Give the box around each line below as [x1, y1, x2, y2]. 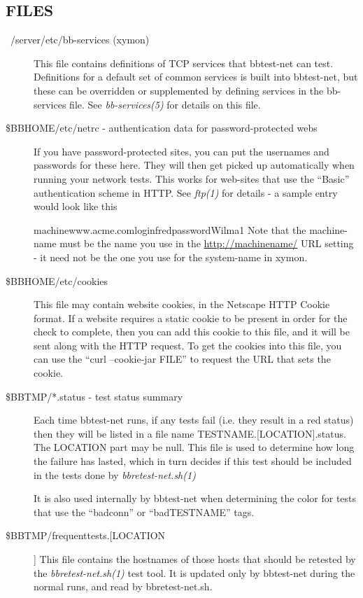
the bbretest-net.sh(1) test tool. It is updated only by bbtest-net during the [34, 565, 355, 580]
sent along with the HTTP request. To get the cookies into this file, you [34, 338, 342, 352]
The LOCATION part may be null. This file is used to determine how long [34, 440, 355, 454]
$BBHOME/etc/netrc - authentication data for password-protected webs [6, 120, 318, 135]
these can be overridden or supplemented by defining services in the [34, 83, 324, 97]
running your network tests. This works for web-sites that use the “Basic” [34, 171, 350, 186]
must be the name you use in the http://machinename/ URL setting [59, 236, 354, 251]
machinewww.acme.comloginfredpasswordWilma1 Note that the [34, 222, 306, 237]
